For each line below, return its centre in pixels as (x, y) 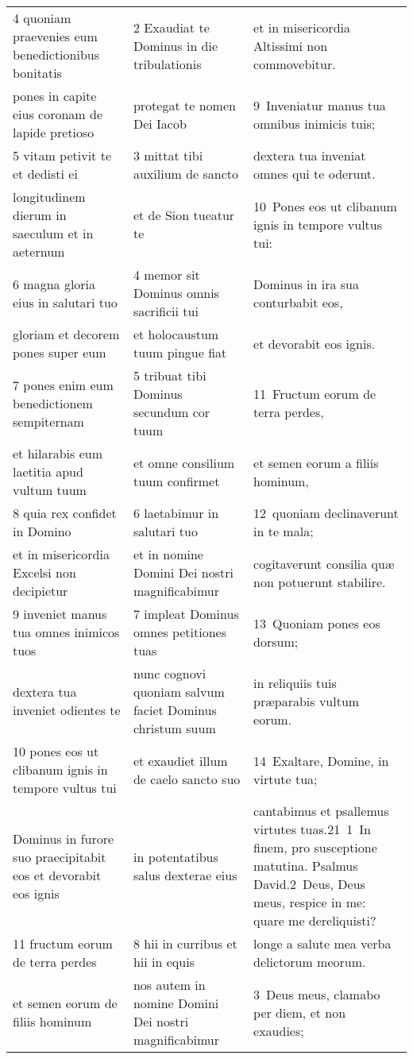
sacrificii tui (166, 311)
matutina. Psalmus (306, 866)
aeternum (39, 251)
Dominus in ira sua (306, 284)
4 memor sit (166, 274)
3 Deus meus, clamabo (317, 994)
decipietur (41, 591)
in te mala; (284, 531)
